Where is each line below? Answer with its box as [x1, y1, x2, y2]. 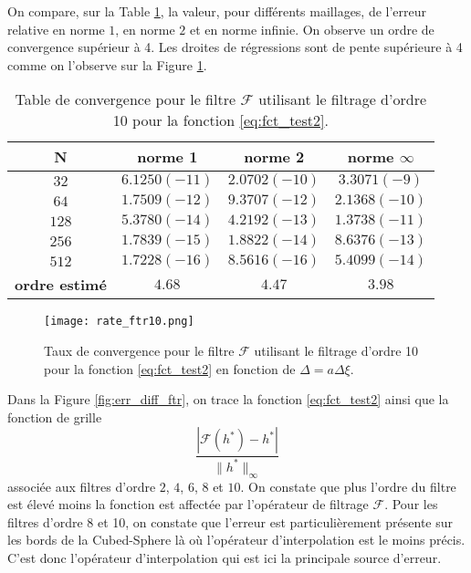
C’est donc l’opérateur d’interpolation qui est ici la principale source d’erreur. [7, 547, 442, 567]
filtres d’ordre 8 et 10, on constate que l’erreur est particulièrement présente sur [7, 512, 454, 531]
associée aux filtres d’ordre [7, 476, 156, 495]
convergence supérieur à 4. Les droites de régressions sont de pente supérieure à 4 [7, 37, 463, 57]
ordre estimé [15, 274, 107, 296]
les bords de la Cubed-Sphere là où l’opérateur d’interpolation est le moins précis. [7, 530, 466, 549]
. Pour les [384, 495, 438, 514]
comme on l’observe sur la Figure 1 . [7, 55, 207, 74]
